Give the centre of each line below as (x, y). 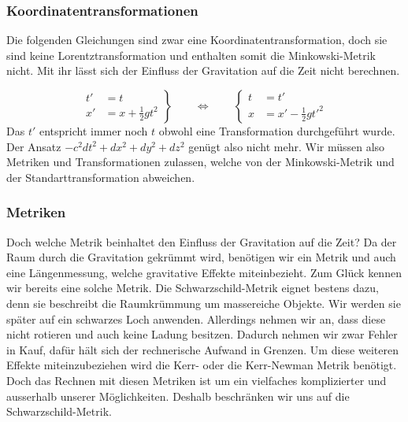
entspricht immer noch (93, 131)
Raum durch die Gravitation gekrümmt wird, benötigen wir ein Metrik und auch (201, 257)
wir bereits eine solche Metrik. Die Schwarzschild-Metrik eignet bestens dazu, (193, 288)
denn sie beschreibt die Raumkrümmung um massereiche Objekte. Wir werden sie (204, 303)
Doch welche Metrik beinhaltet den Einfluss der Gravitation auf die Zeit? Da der (202, 241)
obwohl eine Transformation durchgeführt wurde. (277, 131)
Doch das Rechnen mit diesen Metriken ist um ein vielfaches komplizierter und (197, 380)
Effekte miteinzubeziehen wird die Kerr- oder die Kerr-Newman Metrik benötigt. (202, 365)
